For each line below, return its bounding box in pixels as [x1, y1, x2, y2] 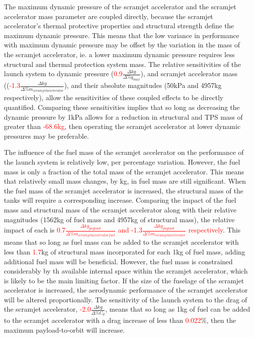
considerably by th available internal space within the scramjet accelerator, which [4, 266, 248, 276]
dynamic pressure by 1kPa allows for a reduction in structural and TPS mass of [4, 111, 243, 122]
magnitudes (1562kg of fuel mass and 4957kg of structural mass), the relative [4, 214, 235, 224]
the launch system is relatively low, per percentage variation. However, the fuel [4, 156, 240, 167]
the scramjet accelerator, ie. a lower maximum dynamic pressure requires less [4, 49, 235, 59]
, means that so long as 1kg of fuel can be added [105, 304, 250, 314]
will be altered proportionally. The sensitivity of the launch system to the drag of [4, 294, 247, 304]
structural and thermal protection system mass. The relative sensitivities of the [4, 59, 241, 69]
